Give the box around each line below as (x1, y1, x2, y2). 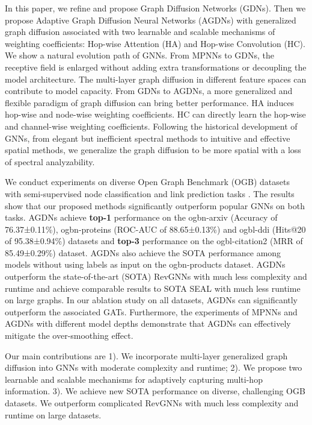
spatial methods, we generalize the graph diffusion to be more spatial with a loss (5, 143, 301, 156)
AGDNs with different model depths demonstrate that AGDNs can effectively (5, 317, 291, 330)
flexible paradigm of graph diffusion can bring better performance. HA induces (5, 96, 295, 109)
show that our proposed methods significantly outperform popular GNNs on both (5, 199, 305, 212)
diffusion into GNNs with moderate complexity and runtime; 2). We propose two (5, 361, 302, 374)
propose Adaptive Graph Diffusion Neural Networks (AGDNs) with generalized (5, 13, 296, 26)
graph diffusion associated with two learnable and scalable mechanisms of (5, 25, 275, 38)
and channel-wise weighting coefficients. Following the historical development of (5, 119, 298, 132)
